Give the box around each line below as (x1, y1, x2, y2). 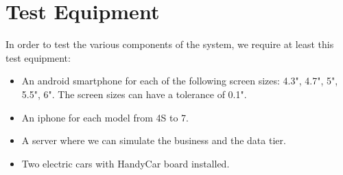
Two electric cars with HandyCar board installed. (21, 156, 230, 170)
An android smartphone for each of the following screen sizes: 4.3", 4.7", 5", (21, 73, 338, 88)
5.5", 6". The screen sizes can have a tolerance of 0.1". (21, 86, 247, 101)
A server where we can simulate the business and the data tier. (21, 133, 286, 148)
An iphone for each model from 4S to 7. (21, 110, 189, 124)
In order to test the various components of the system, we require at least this (5, 37, 334, 51)
